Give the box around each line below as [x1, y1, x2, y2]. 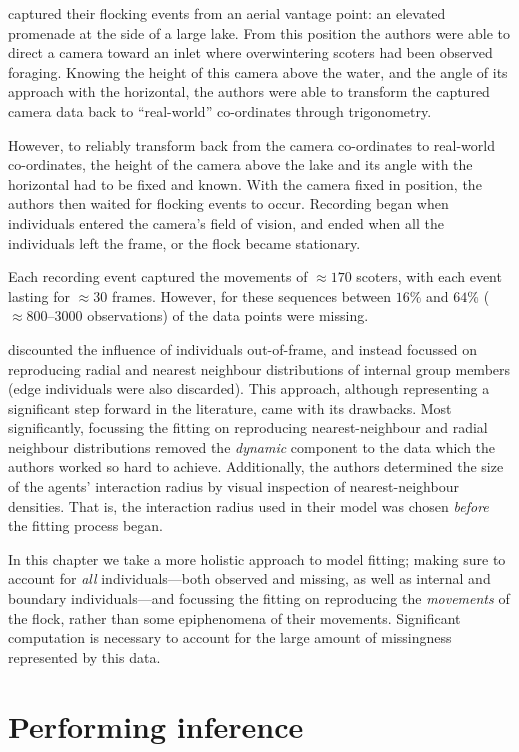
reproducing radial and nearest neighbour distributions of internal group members [8, 358, 511, 379]
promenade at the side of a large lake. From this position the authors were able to [8, 22, 510, 43]
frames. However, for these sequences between [111, 285, 392, 306]
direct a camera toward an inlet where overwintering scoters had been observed [8, 42, 493, 63]
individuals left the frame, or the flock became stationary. [8, 232, 361, 253]
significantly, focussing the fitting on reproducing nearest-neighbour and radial [8, 417, 488, 438]
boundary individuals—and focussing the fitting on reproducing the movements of [8, 588, 510, 609]
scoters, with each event [356, 266, 502, 287]
